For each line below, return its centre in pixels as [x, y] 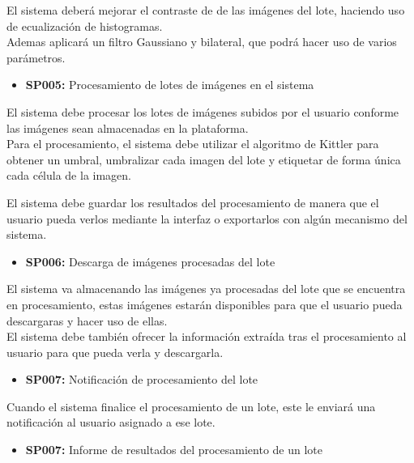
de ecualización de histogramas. [85, 25]
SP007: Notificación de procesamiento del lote [142, 379]
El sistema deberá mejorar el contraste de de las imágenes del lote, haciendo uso [206, 10]
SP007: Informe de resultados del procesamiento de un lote [174, 450]
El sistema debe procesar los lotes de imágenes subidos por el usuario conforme [203, 111]
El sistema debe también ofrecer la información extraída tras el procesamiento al [207, 336]
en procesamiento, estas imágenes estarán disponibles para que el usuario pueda [205, 304]
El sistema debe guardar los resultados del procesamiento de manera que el [193, 202]
